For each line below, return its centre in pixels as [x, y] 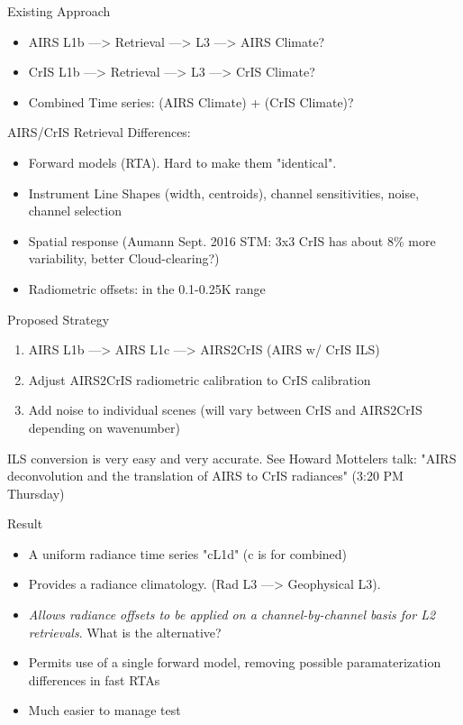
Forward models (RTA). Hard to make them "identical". [182, 162]
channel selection [75, 211]
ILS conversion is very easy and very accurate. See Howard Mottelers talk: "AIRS [232, 458]
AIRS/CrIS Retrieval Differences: [99, 132]
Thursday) [36, 493]
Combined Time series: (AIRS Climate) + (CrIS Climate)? [191, 101]
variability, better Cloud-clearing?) [124, 258]
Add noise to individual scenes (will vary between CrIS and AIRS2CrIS [225, 410]
